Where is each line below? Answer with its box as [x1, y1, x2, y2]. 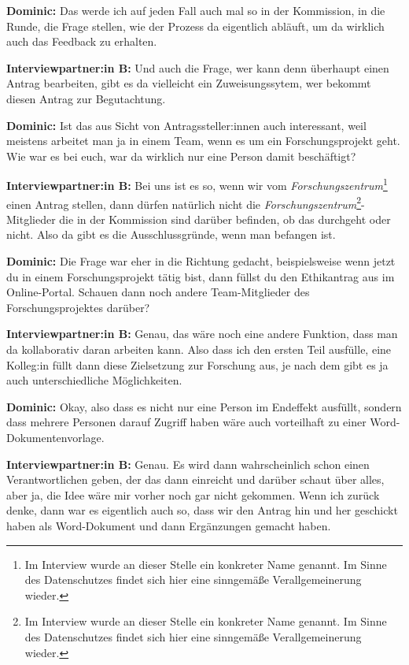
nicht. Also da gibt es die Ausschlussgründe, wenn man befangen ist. [6, 226, 336, 243]
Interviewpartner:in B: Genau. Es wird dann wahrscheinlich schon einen [6, 455, 370, 472]
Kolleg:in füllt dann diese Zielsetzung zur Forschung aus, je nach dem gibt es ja [6, 356, 389, 373]
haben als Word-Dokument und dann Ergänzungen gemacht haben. [6, 517, 331, 533]
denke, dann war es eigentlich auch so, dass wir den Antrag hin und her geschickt [6, 502, 398, 518]
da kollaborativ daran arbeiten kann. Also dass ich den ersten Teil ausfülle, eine [6, 341, 392, 357]
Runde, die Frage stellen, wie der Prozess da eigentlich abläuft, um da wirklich [6, 17, 385, 34]
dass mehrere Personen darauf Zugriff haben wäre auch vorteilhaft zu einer [6, 414, 367, 430]
